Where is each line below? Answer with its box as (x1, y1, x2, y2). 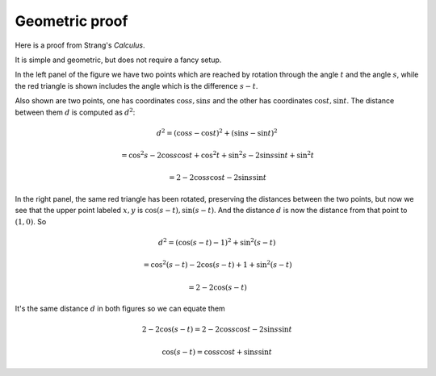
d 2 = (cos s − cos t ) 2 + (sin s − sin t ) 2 (156, 127, 278, 137)
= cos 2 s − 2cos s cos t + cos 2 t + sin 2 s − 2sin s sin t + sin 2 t (121, 149, 315, 161)
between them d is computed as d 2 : (15, 106, 136, 117)
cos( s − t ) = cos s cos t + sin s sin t (161, 347, 272, 357)
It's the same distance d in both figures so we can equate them (15, 303, 225, 313)
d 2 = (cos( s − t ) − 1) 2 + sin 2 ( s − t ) (157, 236, 276, 247)
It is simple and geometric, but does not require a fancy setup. (15, 55, 222, 65)
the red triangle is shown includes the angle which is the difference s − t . (15, 81, 258, 90)
